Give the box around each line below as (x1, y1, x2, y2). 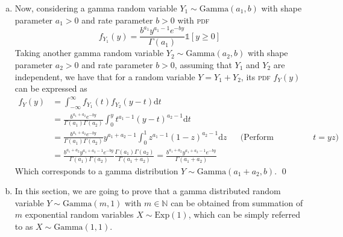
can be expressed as (14, 82, 87, 95)
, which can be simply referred (188, 208, 300, 221)
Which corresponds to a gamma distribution (14, 164, 178, 177)
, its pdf (241, 70, 271, 83)
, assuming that (174, 58, 232, 71)
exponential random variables (25, 208, 134, 221)
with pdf (177, 13, 210, 26)
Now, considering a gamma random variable (14, 2, 177, 14)
